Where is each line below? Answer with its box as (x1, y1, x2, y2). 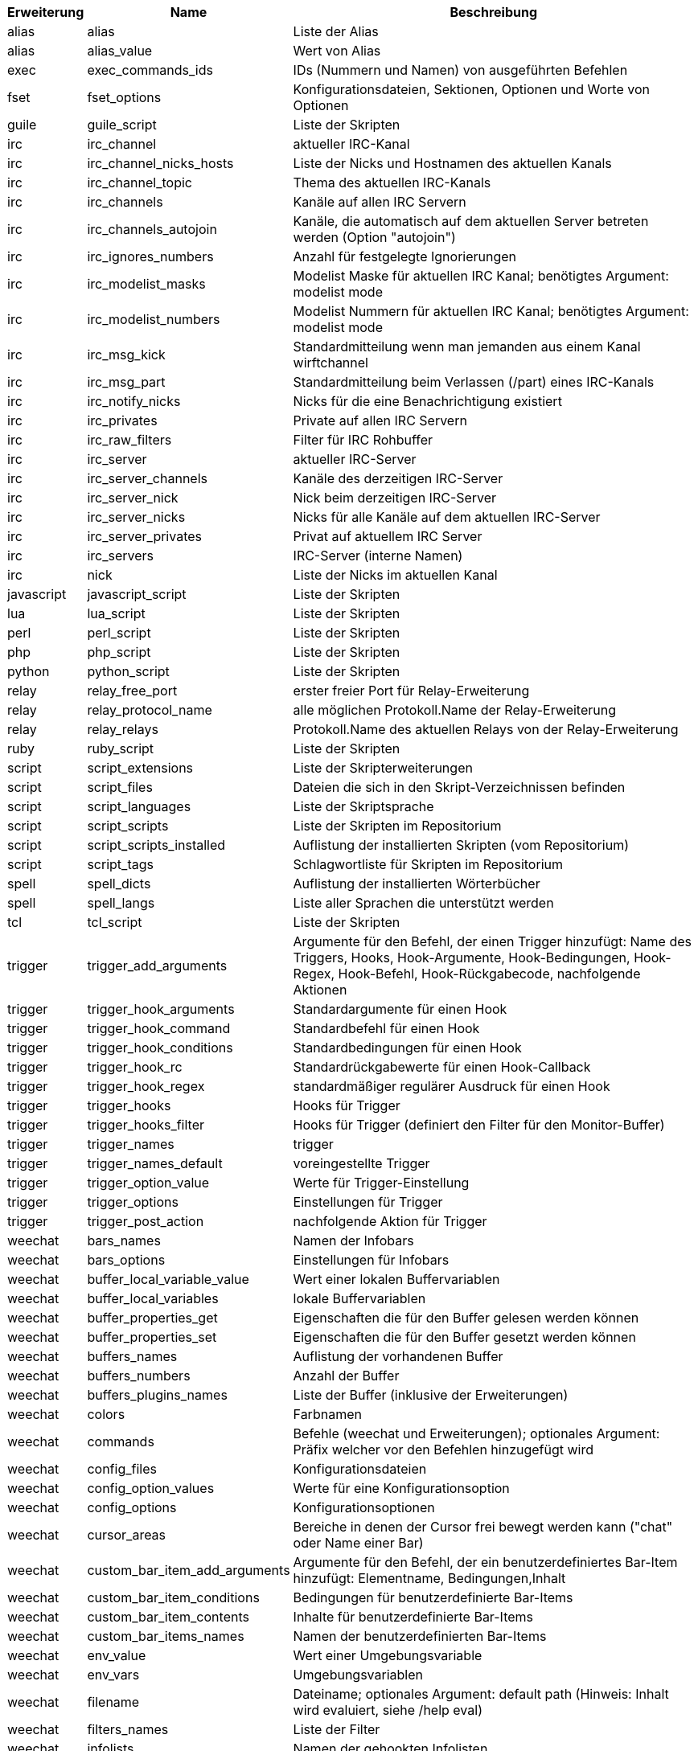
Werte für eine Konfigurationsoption (293, 1480, 510, 1496)
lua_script (87, 605, 146, 621)
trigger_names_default (87, 1155, 223, 1171)
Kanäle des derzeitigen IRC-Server (293, 470, 503, 486)
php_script (87, 644, 151, 660)
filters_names (87, 1721, 169, 1737)
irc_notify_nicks (87, 393, 181, 409)
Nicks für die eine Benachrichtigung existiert (293, 393, 562, 409)
